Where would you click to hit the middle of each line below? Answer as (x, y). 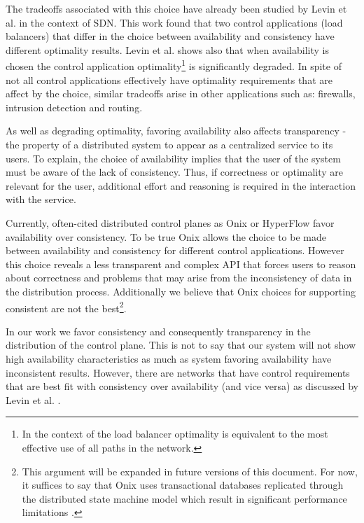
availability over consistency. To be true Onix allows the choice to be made (166, 236)
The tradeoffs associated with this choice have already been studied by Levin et (176, 8)
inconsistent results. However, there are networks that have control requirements (178, 372)
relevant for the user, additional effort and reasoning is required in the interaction (181, 185)
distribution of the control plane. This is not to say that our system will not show (181, 345)
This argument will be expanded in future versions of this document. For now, (190, 471)
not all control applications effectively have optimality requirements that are (169, 79)
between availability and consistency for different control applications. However (175, 250)
